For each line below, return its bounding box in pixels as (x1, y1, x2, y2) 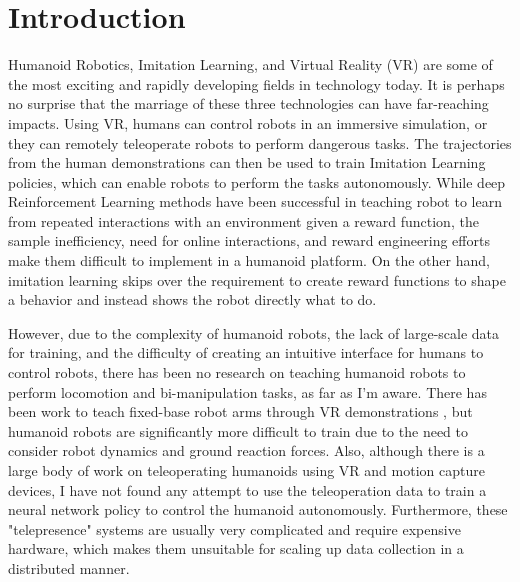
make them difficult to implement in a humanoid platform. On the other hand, (8, 250, 490, 271)
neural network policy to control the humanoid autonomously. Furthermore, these (8, 499, 508, 520)
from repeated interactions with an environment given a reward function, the (8, 210, 479, 231)
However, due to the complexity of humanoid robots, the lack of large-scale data (8, 322, 500, 343)
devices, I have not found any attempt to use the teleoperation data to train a (8, 479, 487, 500)
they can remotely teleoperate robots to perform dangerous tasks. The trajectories (8, 132, 512, 153)
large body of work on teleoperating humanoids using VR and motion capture (8, 460, 485, 480)
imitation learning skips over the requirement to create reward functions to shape (8, 269, 506, 290)
